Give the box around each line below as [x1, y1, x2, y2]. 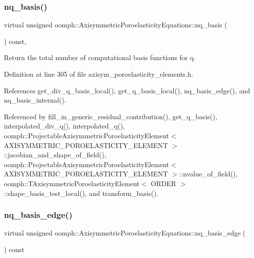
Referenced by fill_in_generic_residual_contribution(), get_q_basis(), [4, 111, 217, 121]
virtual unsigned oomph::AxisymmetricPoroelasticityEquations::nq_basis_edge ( [4, 228, 246, 238]
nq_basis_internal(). [4, 95, 66, 105]
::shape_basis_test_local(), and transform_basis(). [4, 188, 159, 198]
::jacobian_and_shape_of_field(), [4, 150, 106, 160]
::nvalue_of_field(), [179, 169, 238, 179]
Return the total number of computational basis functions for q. [4, 52, 196, 63]
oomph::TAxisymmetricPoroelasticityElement [4, 178, 140, 188]
